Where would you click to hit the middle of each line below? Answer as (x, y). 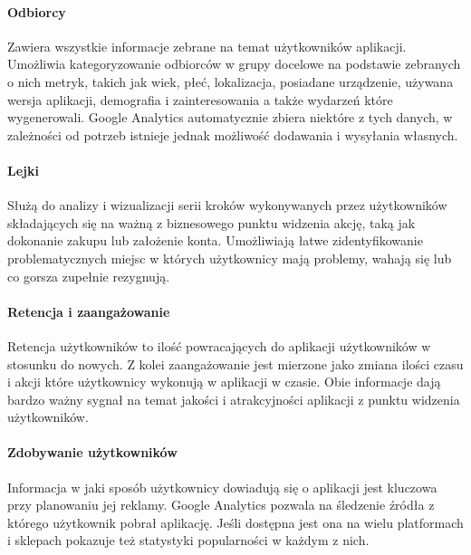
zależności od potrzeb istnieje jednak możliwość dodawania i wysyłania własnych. (233, 134)
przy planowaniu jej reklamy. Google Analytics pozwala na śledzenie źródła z (221, 505)
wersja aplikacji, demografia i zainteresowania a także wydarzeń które (200, 99)
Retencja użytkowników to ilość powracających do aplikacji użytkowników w (219, 345)
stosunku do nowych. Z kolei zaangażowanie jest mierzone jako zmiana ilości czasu (235, 364)
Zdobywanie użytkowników (92, 452)
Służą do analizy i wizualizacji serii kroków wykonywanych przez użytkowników (227, 205)
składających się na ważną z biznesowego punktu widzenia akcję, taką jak (211, 222)
